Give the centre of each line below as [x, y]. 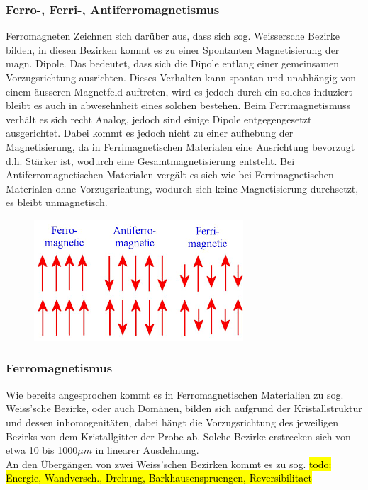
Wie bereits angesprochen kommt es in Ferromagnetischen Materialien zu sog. [175, 394]
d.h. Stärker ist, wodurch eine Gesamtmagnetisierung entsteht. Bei [150, 160]
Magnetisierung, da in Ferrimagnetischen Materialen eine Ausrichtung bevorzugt [180, 146]
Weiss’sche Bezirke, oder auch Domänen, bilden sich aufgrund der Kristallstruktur [184, 408]
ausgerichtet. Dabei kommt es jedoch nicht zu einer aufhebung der [150, 133]
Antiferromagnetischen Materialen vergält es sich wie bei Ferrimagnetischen [170, 175]
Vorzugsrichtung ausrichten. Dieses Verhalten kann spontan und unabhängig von [181, 77]
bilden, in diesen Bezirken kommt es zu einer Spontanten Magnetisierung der [173, 49]
